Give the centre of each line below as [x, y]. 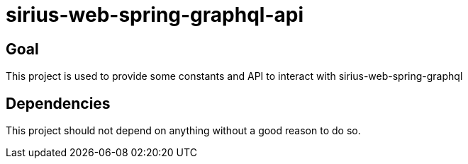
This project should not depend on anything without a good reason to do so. [183, 131]
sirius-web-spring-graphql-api [155, 15]
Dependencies [58, 103]
